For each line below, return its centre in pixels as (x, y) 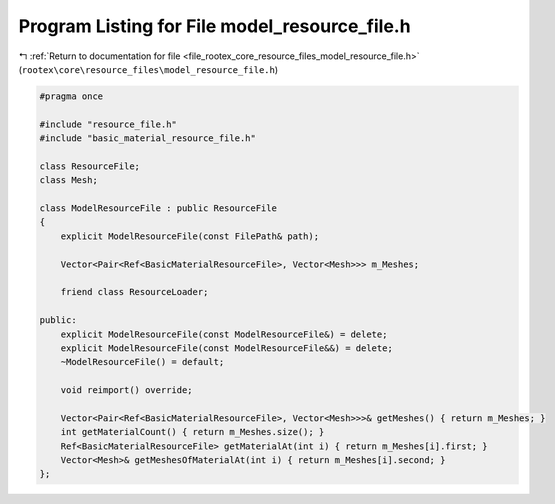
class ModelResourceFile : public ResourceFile (158, 208)
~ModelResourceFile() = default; (142, 362)
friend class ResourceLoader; (134, 292)
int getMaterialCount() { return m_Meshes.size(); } (192, 432)
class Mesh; (69, 180)
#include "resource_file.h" (108, 124)
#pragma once (71, 96)
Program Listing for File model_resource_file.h (214, 26)
